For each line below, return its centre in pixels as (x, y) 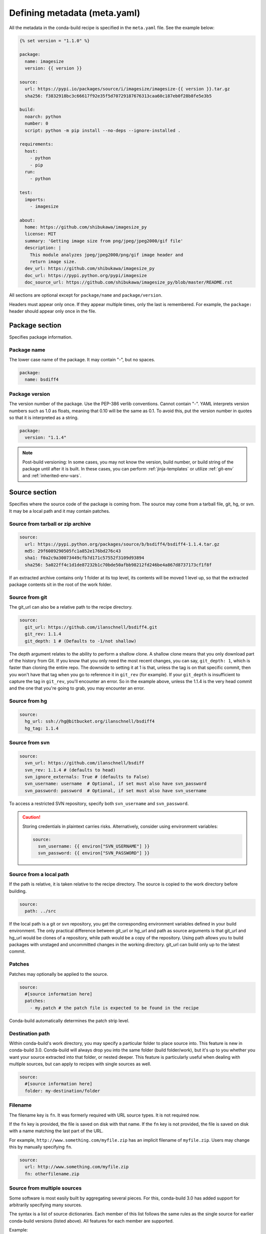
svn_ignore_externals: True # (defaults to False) (87, 777)
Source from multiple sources (45, 1188)
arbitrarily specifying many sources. (46, 1205)
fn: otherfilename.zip (52, 1174)
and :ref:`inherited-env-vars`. (52, 476)
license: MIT (40, 234)
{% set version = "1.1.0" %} (55, 40)
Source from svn (30, 743)
